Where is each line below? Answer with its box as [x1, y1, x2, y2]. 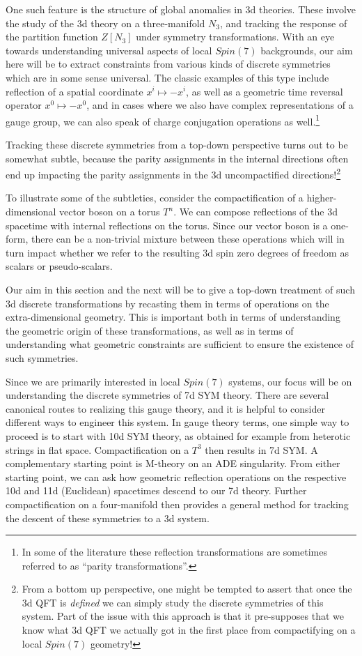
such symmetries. [6, 350, 79, 365]
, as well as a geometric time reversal [186, 84, 343, 98]
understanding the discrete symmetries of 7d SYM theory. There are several [6, 388, 329, 402]
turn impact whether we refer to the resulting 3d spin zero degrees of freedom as [6, 245, 349, 259]
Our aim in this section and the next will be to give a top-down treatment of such [6, 282, 355, 296]
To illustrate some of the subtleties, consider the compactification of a [6, 190, 304, 205]
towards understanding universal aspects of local [6, 43, 212, 57]
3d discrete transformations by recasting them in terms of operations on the [6, 296, 329, 310]
